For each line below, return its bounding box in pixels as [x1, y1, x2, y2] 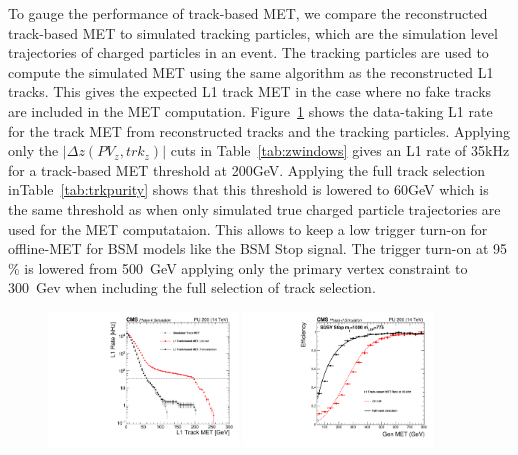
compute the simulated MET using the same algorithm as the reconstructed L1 [8, 61, 494, 82]
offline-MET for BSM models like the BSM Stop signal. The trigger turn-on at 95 [8, 238, 508, 259]
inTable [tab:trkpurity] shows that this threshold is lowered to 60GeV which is [8, 179, 489, 200]
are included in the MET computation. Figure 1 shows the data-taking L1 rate [8, 100, 493, 121]
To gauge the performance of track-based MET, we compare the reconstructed [8, 3, 488, 23]
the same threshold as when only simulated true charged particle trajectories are [8, 198, 501, 219]
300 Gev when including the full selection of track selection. [8, 277, 376, 298]
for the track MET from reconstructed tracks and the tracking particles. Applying [8, 120, 511, 141]
